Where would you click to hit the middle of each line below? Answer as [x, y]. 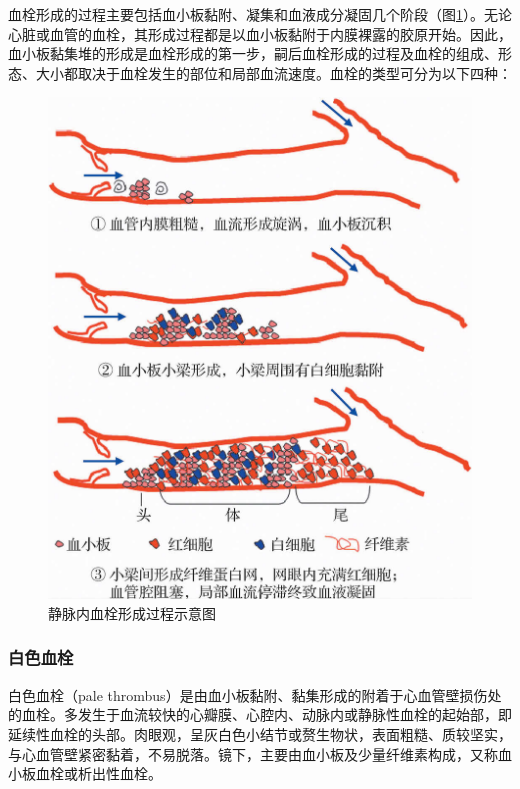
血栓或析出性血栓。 [98, 773]
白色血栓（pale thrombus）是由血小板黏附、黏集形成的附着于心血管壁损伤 [248, 694]
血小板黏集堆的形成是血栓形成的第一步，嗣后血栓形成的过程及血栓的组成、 [253, 53]
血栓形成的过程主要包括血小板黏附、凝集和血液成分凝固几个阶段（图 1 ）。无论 [260, 14]
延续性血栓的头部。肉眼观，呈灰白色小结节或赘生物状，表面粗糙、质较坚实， [260, 733]
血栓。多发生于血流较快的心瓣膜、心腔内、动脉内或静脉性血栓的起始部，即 [266, 714]
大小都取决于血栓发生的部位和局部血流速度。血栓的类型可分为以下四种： [273, 72]
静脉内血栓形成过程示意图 [132, 612]
